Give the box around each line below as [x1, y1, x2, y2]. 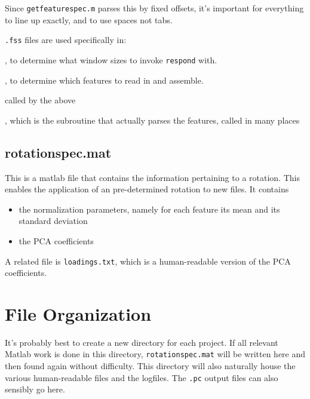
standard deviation [19, 214, 88, 227]
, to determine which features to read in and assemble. [5, 73, 204, 86]
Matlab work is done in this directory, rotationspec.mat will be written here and [5, 348, 306, 360]
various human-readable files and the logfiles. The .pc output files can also [5, 371, 278, 383]
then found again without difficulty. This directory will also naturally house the [5, 360, 296, 372]
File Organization [5, 301, 152, 326]
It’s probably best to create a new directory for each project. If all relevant [5, 336, 278, 348]
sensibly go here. [5, 383, 65, 395]
